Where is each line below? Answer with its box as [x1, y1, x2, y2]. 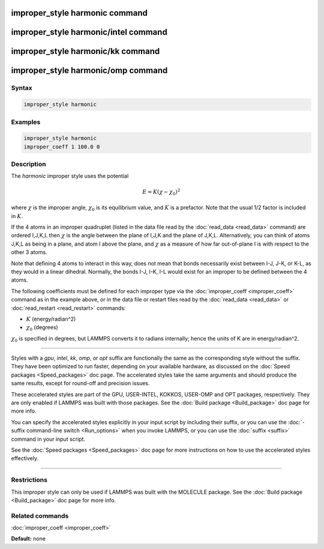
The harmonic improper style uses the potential [11, 172, 129, 180]
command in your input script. [11, 435, 86, 443]
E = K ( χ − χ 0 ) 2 [142, 187, 181, 196]
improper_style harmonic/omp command [11, 65, 168, 76]
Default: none [11, 535, 46, 542]
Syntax [11, 84, 32, 93]
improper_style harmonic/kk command [11, 46, 160, 56]
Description [11, 160, 46, 168]
